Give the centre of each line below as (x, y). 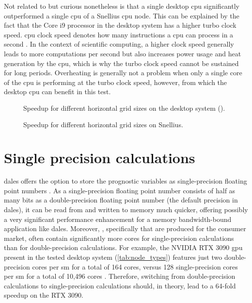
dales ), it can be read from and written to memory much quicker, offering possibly (126, 210)
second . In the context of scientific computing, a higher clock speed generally (119, 44)
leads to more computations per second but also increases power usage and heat (123, 53)
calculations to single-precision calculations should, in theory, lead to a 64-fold (120, 285)
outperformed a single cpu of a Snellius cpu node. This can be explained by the (122, 15)
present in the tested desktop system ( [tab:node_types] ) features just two (113, 257)
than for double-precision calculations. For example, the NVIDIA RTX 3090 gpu (123, 247)
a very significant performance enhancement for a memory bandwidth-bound (118, 219)
